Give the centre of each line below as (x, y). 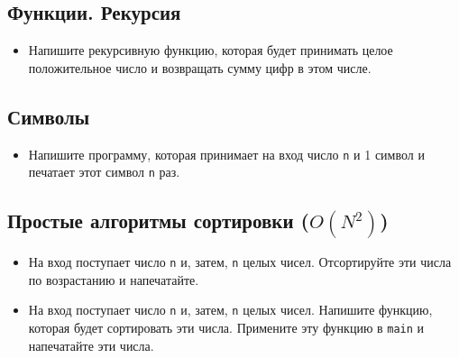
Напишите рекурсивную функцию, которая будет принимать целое (211, 50)
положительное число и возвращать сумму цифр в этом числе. (200, 67)
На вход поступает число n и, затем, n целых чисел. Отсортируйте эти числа (240, 261)
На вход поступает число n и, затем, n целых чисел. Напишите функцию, (230, 310)
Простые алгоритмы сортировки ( (158, 220)
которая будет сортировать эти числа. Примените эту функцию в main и (226, 327)
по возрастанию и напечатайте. (114, 279)
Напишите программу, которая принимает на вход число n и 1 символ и (226, 154)
